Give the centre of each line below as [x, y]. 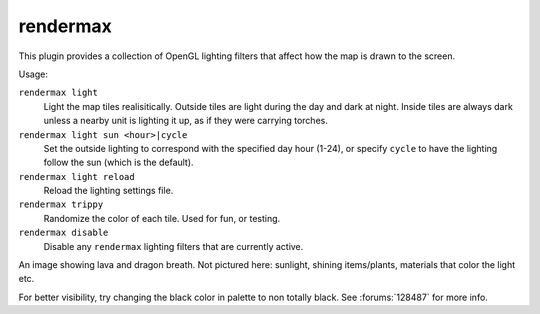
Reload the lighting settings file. [108, 191]
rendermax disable [63, 233]
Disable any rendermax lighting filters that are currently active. [173, 246]
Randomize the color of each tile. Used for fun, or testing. [162, 218]
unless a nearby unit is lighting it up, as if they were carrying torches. [186, 121]
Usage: [33, 74]
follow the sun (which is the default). [118, 162]
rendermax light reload [76, 176]
